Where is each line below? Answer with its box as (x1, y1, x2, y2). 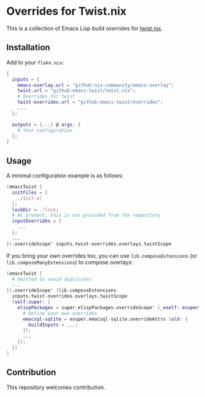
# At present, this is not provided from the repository (12, 212, 161, 218)
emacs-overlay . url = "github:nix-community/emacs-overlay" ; (17, 82, 174, 88)
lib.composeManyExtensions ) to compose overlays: (6, 258, 133, 266)
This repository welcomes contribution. (6, 384, 106, 391)
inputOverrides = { (12, 218, 62, 225)
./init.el (17, 195, 43, 201)
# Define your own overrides (22, 310, 98, 317)
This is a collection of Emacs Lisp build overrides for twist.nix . (6, 25, 163, 32)
